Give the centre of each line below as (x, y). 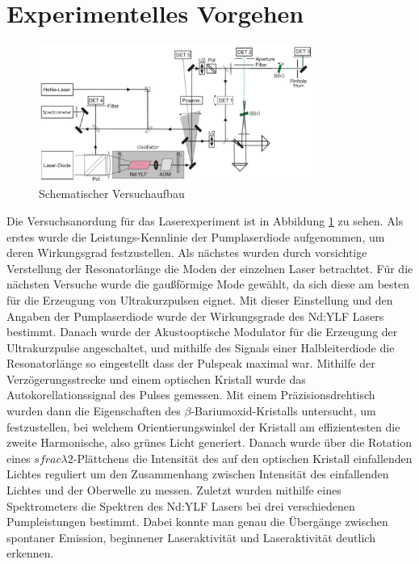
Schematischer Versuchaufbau (112, 194)
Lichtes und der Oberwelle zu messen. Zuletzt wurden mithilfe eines (174, 490)
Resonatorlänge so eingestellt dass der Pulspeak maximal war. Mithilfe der (191, 363)
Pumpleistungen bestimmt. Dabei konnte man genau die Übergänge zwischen (197, 522)
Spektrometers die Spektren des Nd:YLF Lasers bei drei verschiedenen (181, 505)
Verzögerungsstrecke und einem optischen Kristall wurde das (156, 379)
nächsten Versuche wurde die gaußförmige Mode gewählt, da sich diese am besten (208, 284)
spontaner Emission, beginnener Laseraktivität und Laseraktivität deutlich (191, 537)
